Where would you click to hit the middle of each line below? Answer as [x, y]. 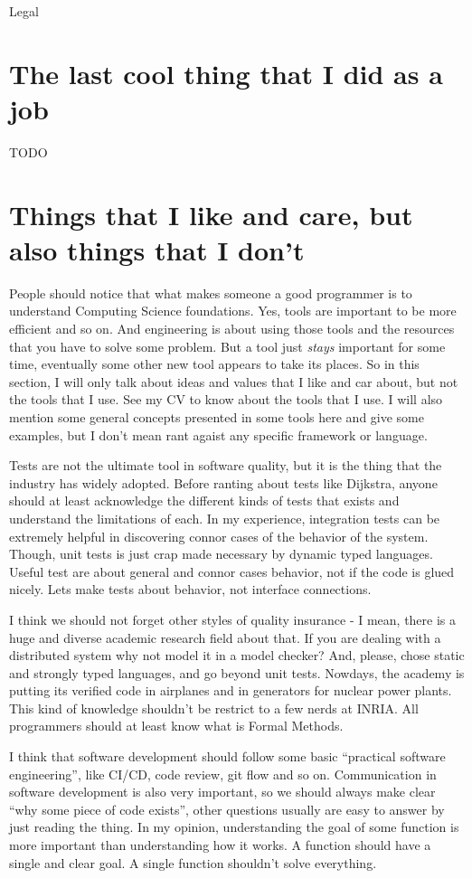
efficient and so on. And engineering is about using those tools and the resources [232, 328]
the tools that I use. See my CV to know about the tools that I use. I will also [226, 399]
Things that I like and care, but [211, 214]
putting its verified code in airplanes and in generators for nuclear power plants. [231, 690]
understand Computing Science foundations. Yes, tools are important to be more [233, 311]
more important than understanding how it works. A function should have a [220, 845]
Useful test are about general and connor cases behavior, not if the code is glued [232, 571]
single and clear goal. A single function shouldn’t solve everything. [193, 862]
